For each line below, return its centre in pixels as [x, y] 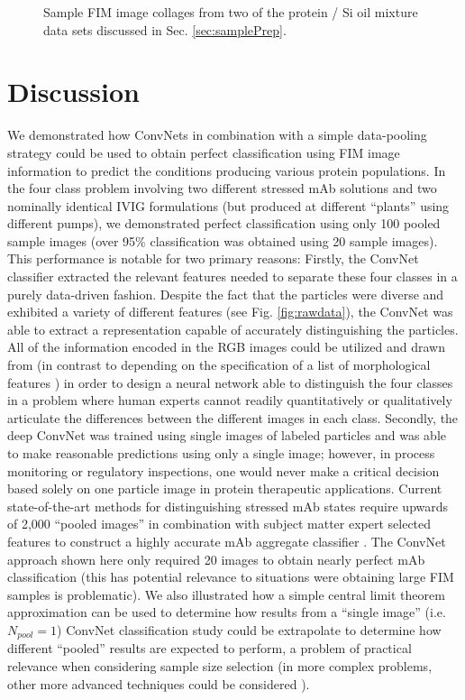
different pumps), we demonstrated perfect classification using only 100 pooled [224, 223]
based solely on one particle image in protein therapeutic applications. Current [225, 488]
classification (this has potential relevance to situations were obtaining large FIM [231, 577]
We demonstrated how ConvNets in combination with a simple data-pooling [217, 135]
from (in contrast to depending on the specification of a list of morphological [219, 365]
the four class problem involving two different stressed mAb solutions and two [222, 188]
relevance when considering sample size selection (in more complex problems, [220, 665]
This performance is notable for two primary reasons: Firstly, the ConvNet [213, 258]
